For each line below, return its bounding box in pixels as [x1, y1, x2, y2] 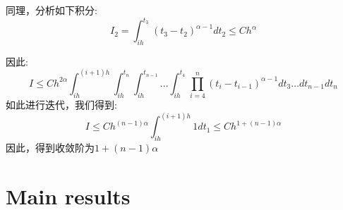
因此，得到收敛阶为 [6, 140, 95, 155]
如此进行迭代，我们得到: [6, 97, 117, 112]
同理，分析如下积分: [6, 3, 97, 17]
